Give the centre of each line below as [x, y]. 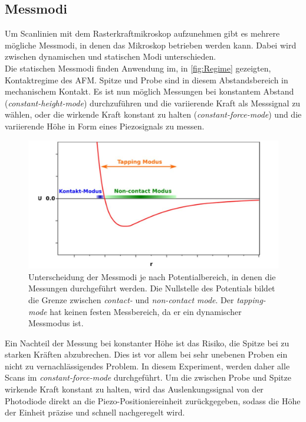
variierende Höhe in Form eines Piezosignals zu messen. [105, 126]
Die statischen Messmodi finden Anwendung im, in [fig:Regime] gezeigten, [138, 68]
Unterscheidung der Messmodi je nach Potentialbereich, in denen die [152, 276]
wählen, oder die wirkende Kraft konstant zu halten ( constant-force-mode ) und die [153, 114]
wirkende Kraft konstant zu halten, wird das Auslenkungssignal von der [134, 389]
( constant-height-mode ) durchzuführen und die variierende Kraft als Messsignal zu [153, 103]
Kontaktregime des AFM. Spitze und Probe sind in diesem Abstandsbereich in [147, 79]
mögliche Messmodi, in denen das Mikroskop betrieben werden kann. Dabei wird [151, 45]
